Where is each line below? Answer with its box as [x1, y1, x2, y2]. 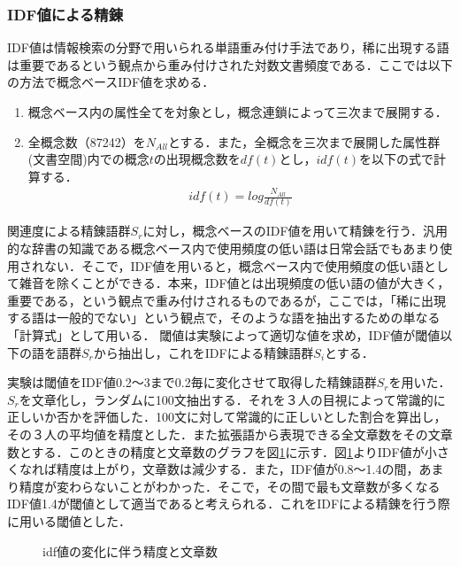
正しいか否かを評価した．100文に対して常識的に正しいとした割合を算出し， [7, 407, 447, 426]
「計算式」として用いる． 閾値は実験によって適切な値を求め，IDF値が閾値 [7, 326, 441, 344]
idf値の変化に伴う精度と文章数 [42, 541, 218, 560]
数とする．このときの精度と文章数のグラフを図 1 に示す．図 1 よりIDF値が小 [7, 442, 437, 461]
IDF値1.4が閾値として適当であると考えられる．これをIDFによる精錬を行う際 [7, 494, 450, 513]
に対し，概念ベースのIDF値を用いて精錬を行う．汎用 [142, 221, 448, 240]
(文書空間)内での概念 [27, 150, 149, 168]
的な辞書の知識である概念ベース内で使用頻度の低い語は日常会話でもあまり [7, 239, 441, 258]
